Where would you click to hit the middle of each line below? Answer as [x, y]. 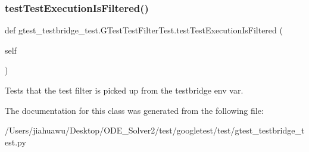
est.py [15, 142]
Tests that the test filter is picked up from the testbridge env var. [124, 90]
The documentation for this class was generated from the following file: [134, 110]
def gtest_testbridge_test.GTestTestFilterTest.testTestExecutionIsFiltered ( [144, 30]
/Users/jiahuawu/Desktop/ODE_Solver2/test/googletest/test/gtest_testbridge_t [155, 130]
